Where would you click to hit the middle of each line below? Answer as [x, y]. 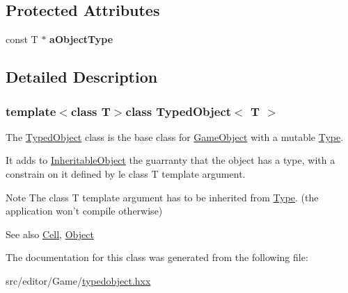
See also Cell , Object [50, 234]
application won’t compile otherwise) [84, 211]
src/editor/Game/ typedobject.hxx [78, 280]
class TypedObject [179, 111]
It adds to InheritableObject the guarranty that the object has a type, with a [171, 160]
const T [22, 39]
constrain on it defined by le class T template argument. [126, 173]
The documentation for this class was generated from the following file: [157, 257]
